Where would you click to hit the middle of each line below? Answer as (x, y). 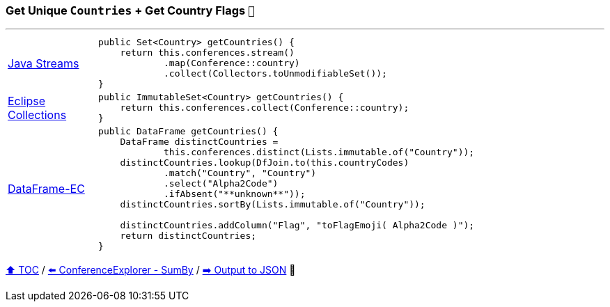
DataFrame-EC (46, 189)
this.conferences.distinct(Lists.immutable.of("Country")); (319, 152)
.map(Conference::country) (232, 63)
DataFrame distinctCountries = (199, 142)
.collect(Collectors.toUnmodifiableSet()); (275, 74)
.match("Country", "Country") (240, 173)
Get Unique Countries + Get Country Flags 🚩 (130, 10)
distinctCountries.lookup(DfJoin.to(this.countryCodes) (265, 163)
